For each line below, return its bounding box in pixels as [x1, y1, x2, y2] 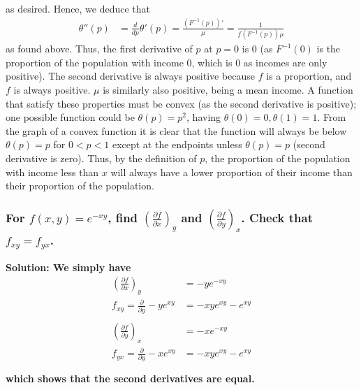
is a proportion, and [266, 68, 352, 83]
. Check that [241, 208, 313, 226]
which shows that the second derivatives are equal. [6, 371, 255, 386]
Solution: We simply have [6, 260, 131, 275]
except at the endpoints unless [112, 137, 242, 152]
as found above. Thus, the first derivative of [6, 41, 193, 56]
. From [317, 110, 346, 124]
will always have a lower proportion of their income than [110, 164, 353, 179]
